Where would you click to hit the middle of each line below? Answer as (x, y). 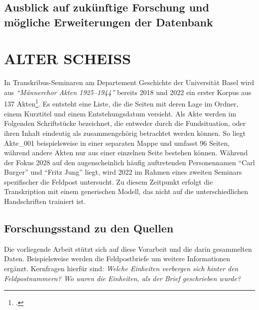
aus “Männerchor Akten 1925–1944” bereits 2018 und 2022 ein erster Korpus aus (128, 92)
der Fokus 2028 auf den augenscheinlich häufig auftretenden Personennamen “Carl (129, 162)
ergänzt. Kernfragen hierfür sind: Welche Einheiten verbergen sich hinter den (121, 268)
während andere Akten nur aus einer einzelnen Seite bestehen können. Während (126, 153)
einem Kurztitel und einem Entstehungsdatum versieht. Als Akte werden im (120, 113)
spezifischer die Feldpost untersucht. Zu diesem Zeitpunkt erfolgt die (109, 181)
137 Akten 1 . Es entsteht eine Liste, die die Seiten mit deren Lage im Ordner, (121, 103)
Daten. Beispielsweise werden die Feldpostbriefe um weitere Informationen (117, 258)
